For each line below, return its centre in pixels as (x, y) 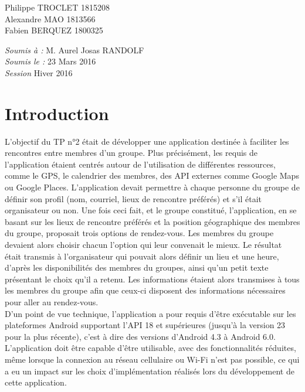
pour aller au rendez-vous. (52, 302)
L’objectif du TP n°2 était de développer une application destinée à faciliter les (147, 141)
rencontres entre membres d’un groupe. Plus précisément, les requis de (131, 153)
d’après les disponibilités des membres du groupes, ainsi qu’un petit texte (137, 267)
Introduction (57, 113)
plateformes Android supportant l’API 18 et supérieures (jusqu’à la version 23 (145, 325)
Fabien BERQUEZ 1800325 (54, 30)
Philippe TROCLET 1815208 (57, 7)
